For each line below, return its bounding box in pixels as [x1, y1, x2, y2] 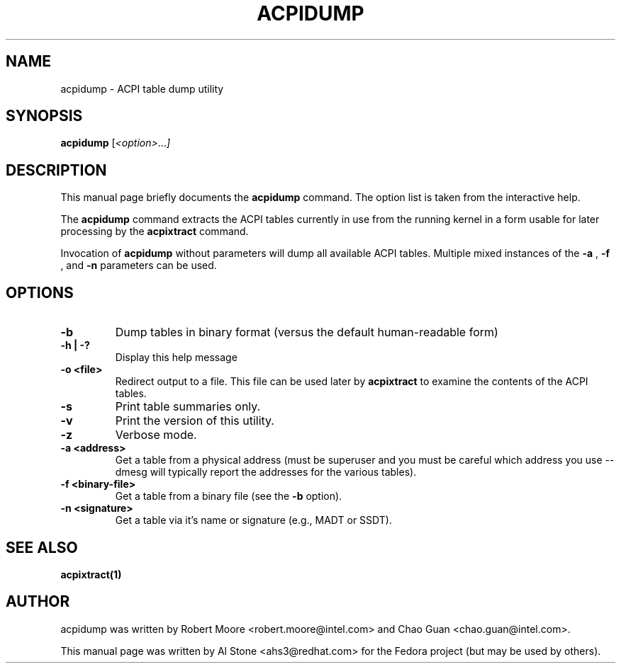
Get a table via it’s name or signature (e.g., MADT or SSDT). [115, 514, 392, 527]
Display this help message [115, 351, 237, 364]
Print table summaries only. [115, 399, 261, 414]
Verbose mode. [115, 428, 197, 442]
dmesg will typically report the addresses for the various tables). [115, 466, 417, 479]
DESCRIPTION [6, 161, 107, 179]
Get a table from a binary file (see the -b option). [115, 490, 342, 503]
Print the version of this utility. [115, 413, 274, 428]
